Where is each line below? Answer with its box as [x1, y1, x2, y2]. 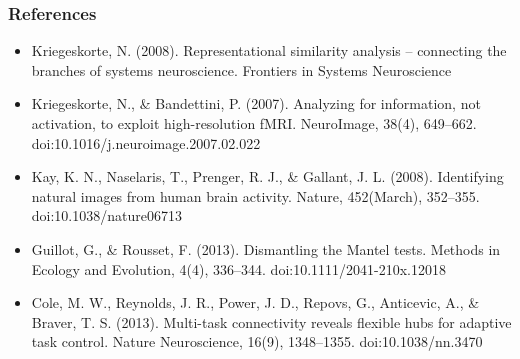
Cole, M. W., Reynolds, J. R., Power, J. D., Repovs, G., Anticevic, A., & [31, 292, 480, 313]
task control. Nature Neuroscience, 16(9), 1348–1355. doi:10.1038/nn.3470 [31, 331, 483, 352]
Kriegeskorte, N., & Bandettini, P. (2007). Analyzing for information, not [31, 93, 481, 114]
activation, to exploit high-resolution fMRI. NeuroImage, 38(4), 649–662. [31, 113, 477, 133]
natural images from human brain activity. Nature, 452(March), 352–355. [31, 185, 480, 206]
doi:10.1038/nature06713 [31, 205, 182, 226]
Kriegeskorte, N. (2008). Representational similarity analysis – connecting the [31, 40, 507, 61]
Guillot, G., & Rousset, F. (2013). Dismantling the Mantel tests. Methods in [31, 238, 501, 259]
